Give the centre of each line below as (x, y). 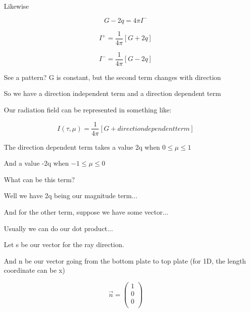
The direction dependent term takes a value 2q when (82, 147)
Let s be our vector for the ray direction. (64, 244)
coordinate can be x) (35, 270)
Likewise (16, 6)
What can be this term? (39, 179)
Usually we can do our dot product (56, 228)
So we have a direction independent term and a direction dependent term (112, 93)
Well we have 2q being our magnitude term (68, 195)
